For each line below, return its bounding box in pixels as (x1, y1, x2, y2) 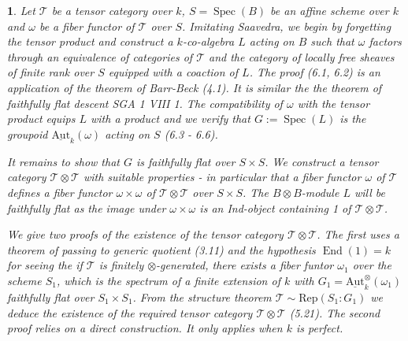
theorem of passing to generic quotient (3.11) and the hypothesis (7, 241, 316, 258)
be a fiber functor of (39, 17, 135, 34)
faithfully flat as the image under (7, 199, 166, 216)
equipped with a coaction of (108, 64, 239, 80)
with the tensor (297, 95, 370, 111)
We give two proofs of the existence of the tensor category (7, 226, 284, 243)
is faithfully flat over (136, 153, 236, 169)
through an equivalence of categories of (7, 48, 193, 65)
